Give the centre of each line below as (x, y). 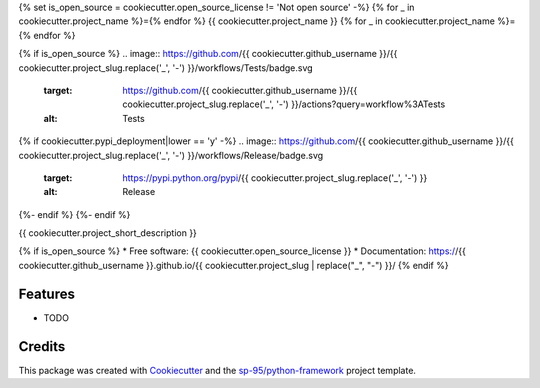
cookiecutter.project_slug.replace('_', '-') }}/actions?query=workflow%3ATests (284, 104)
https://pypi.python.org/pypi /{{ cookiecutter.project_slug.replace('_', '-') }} (275, 177)
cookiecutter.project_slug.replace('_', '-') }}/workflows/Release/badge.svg (171, 155)
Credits (42, 346)
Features (46, 293)
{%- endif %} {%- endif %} (74, 214)
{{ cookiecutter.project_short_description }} (107, 233)
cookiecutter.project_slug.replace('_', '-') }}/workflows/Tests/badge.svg (166, 67)
